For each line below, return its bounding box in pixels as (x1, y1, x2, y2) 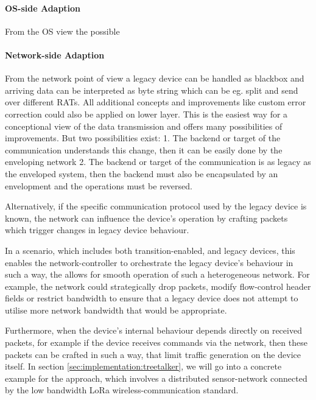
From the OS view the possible (5, 24, 120, 37)
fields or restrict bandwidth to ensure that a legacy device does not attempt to (5, 292, 298, 304)
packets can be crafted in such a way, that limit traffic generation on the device (5, 348, 301, 360)
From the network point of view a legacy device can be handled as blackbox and (5, 72, 304, 85)
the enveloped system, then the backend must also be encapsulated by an (5, 167, 278, 180)
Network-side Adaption (5, 48, 105, 61)
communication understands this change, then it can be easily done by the (5, 143, 283, 156)
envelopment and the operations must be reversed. (5, 179, 192, 192)
